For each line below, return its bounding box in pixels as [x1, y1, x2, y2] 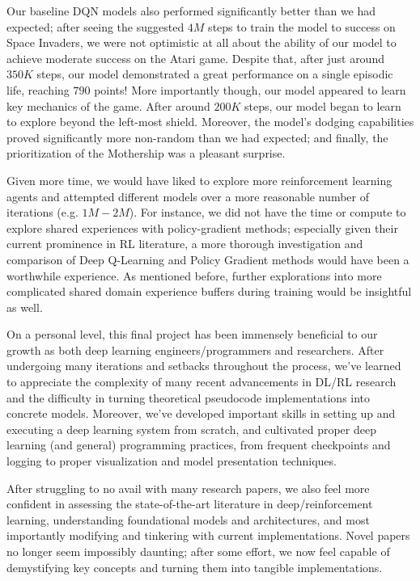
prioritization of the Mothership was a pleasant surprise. [6, 145, 286, 162]
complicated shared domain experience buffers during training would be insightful [6, 283, 412, 300]
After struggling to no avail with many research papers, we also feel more [6, 479, 370, 496]
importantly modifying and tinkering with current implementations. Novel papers [6, 527, 410, 544]
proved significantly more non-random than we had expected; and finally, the [6, 128, 388, 145]
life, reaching [6, 81, 70, 98]
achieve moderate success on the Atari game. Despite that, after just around [6, 49, 384, 66]
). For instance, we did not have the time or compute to [129, 204, 406, 221]
